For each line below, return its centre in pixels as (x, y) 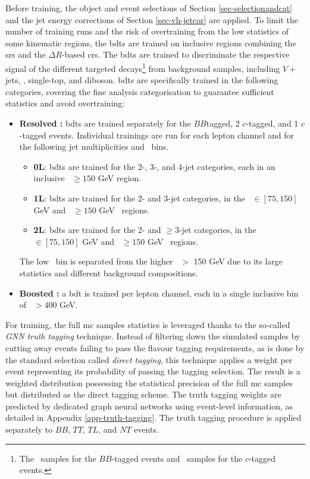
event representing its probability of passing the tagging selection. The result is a (153, 371)
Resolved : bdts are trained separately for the (105, 123)
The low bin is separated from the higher (96, 261)
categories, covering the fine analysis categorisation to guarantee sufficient (140, 91)
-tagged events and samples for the (177, 458)
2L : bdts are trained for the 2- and (97, 230)
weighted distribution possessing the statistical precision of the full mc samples (149, 382)
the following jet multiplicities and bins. (94, 146)
